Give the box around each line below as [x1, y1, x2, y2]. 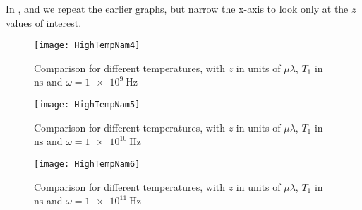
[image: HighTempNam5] [34, 100, 140, 110]
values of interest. [6, 15, 82, 30]
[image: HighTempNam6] [34, 158, 140, 169]
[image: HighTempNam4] [34, 40, 140, 51]
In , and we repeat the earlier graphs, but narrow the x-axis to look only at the [6, 1, 349, 16]
